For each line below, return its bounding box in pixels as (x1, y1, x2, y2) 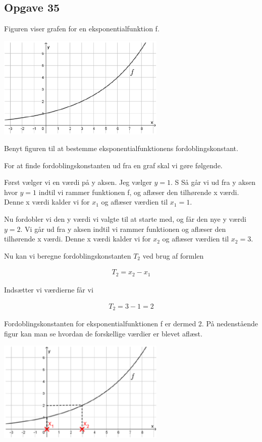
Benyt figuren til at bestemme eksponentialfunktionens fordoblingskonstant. (4, 143, 238, 154)
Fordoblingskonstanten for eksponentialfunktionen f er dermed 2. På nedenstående (4, 318, 258, 328)
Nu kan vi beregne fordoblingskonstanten (4, 250, 131, 261)
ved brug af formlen (142, 250, 204, 261)
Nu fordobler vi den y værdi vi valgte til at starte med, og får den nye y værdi (4, 214, 246, 224)
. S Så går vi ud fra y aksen (170, 177, 256, 187)
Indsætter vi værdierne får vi (4, 284, 93, 294)
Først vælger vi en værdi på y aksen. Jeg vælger (4, 177, 152, 187)
